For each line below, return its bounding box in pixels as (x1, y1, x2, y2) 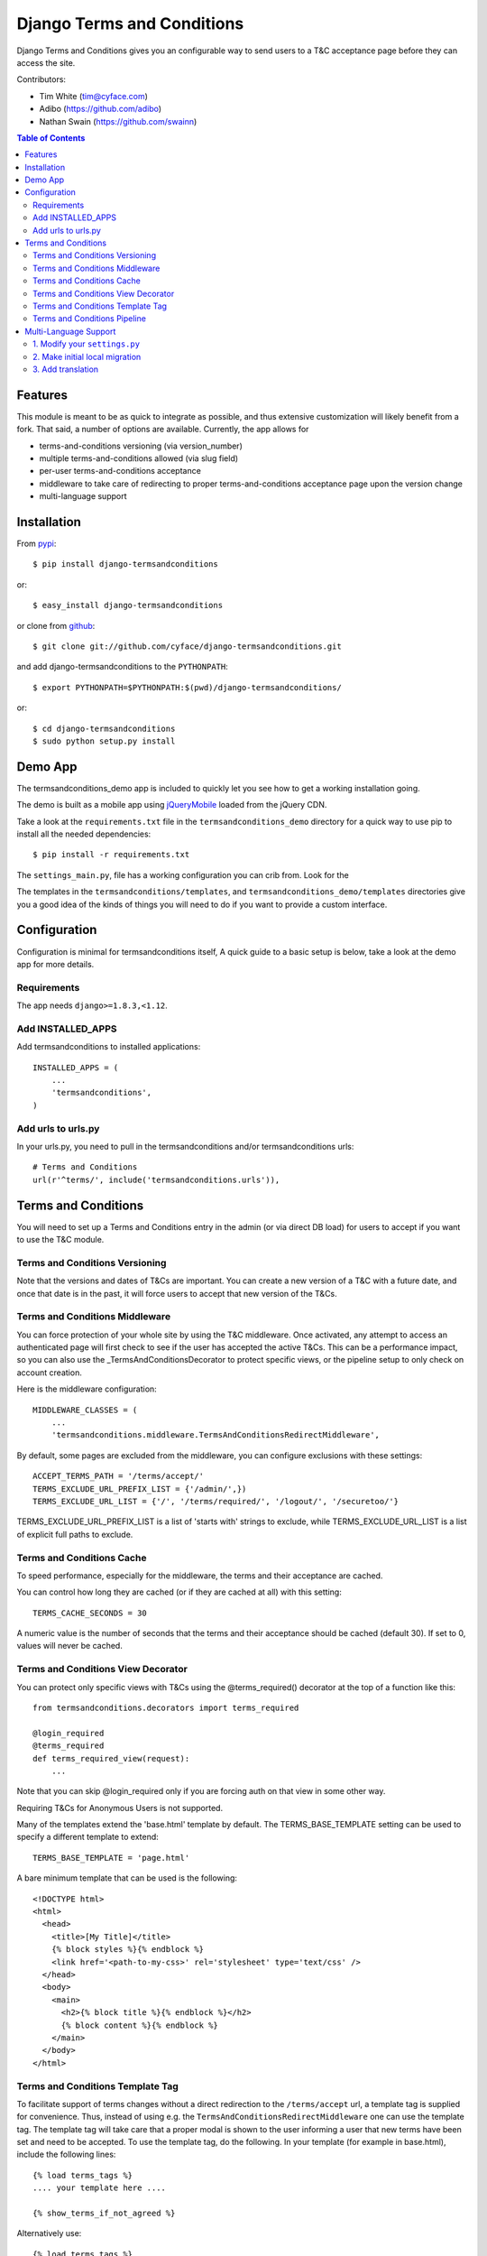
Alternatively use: (16, 2228, 82, 2239)
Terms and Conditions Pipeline (32, 313, 146, 324)
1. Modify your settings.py (32, 338, 140, 349)
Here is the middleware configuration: (16, 1383, 157, 1394)
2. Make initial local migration (32, 351, 142, 362)
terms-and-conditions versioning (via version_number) (39, 440, 243, 451)
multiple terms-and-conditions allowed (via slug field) (39, 453, 239, 464)
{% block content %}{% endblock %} (60, 2020, 218, 2030)
